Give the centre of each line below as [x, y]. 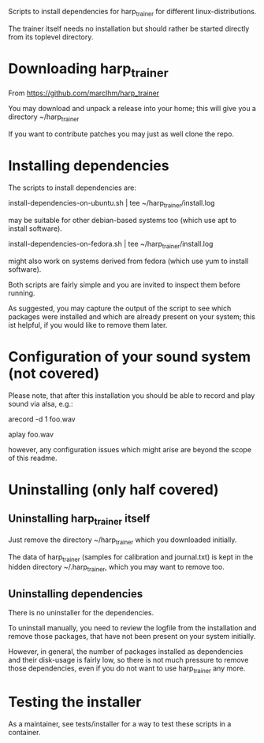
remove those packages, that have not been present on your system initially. [132, 636]
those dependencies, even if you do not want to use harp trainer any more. [127, 669]
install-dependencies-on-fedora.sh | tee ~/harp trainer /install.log [111, 245]
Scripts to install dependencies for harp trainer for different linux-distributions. [132, 13]
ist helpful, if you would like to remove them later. [88, 325]
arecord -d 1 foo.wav [42, 419]
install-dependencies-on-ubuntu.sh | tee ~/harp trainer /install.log [112, 204]
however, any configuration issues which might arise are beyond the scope [130, 449]
